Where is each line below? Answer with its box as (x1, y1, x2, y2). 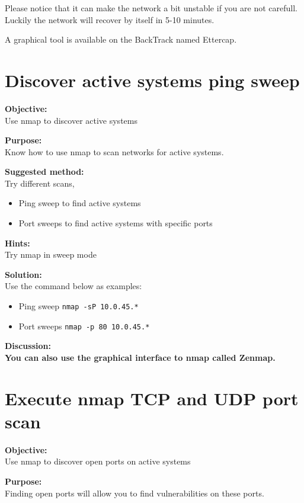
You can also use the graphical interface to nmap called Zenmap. (5, 351, 276, 363)
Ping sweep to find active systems (18, 197, 141, 209)
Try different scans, (5, 177, 75, 189)
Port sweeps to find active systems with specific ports (18, 217, 213, 229)
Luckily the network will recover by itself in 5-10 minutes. (5, 13, 215, 25)
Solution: (5, 268, 42, 280)
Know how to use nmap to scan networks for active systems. (5, 145, 224, 158)
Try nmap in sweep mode (5, 248, 97, 261)
